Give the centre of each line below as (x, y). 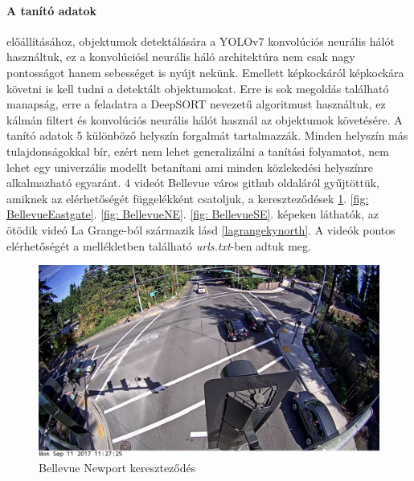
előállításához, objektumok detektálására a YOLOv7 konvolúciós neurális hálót (201, 41)
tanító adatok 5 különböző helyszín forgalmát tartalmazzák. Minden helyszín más (207, 135)
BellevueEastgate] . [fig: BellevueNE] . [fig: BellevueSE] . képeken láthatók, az (193, 214)
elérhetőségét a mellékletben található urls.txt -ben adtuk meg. (159, 245)
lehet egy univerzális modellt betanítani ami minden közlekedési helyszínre (190, 167)
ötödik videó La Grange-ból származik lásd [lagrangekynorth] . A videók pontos (201, 229)
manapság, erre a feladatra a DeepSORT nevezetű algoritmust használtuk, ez (196, 104)
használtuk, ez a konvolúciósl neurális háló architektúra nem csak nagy (181, 57)
